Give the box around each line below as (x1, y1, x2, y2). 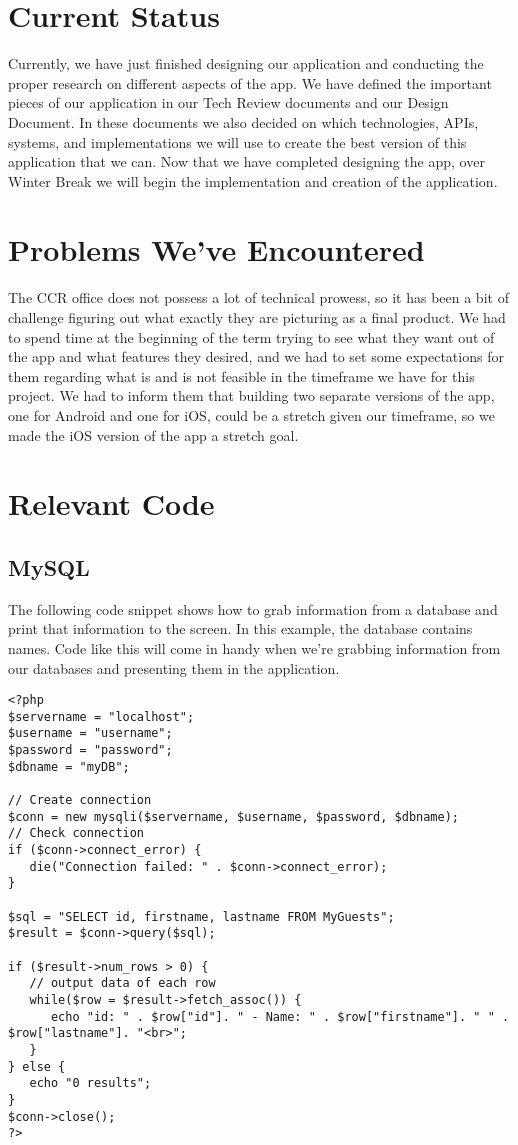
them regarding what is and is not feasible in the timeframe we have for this (8, 365, 475, 386)
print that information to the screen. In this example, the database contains (8, 618, 473, 639)
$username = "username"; (8, 726, 173, 741)
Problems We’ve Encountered (8, 229, 425, 270)
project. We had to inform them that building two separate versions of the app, (8, 385, 495, 406)
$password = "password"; (8, 743, 173, 758)
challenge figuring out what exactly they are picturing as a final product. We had (8, 307, 506, 327)
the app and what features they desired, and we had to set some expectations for (8, 346, 504, 367)
